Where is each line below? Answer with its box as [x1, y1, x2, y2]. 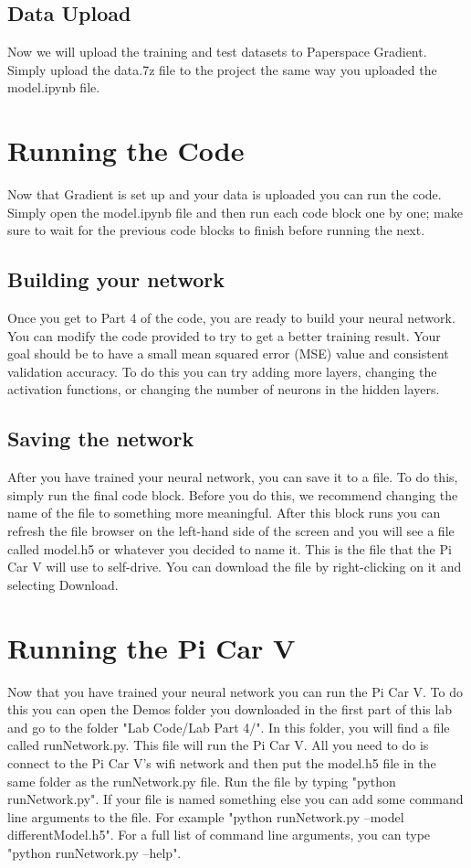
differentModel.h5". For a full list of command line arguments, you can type [7, 825, 431, 844]
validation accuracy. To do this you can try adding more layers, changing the [7, 361, 437, 380]
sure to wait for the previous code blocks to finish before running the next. [7, 220, 425, 240]
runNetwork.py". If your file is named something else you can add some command [7, 789, 464, 809]
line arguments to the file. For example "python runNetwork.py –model [7, 807, 404, 826]
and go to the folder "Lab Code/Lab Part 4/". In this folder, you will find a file [7, 717, 450, 736]
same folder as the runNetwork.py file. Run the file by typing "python [7, 771, 396, 790]
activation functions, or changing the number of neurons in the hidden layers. [7, 380, 440, 399]
